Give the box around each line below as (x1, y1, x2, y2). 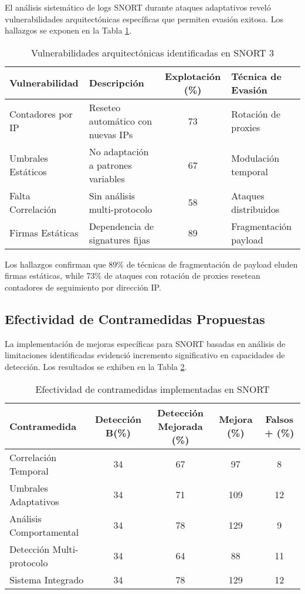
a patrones (89, 158, 132, 172)
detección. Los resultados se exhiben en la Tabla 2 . (5, 360, 187, 372)
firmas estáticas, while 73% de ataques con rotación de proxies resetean (5, 269, 260, 282)
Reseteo (89, 100, 121, 114)
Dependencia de (89, 219, 154, 233)
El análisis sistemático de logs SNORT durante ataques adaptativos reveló (5, 1, 271, 13)
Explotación (165, 69, 221, 83)
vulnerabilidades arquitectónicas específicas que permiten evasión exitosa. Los (5, 12, 283, 25)
